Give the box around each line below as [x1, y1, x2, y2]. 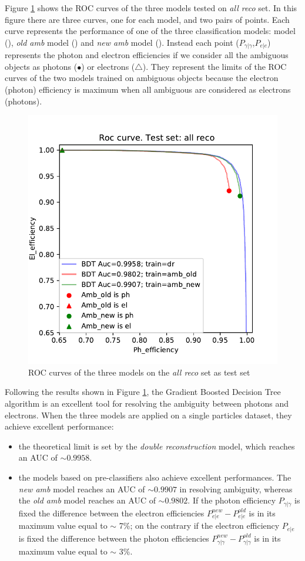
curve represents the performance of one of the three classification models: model [5, 25, 296, 37]
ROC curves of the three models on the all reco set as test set [28, 366, 250, 378]
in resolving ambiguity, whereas [179, 482, 293, 495]
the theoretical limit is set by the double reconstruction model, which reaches [18, 440, 295, 452]
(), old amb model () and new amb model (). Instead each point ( [5, 36, 239, 48]
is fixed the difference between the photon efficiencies [18, 532, 209, 544]
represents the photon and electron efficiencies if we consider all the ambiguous [5, 49, 289, 61]
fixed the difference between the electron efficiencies [18, 506, 205, 519]
